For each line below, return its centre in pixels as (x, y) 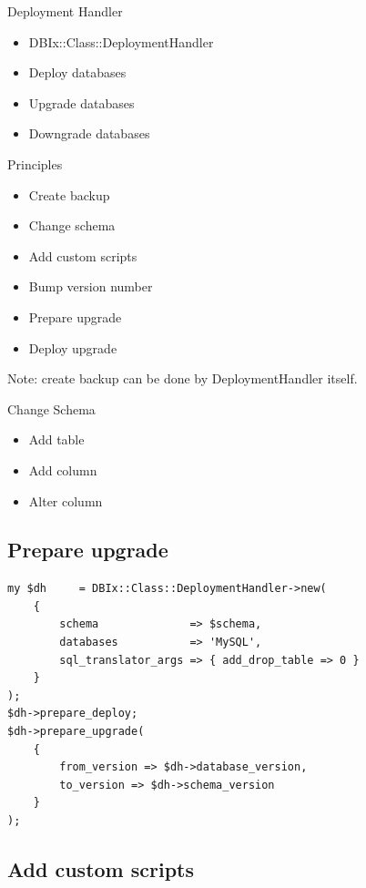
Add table (56, 439)
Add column (63, 470)
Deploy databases (77, 72)
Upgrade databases (81, 102)
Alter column (66, 500)
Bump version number (91, 286)
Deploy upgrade (73, 347)
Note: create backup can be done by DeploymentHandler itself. (183, 378)
